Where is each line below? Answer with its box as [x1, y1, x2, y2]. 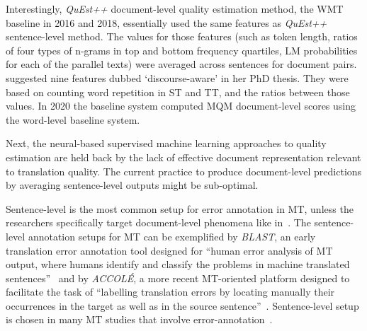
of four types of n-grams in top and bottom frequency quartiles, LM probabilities [6, 42, 358, 57]
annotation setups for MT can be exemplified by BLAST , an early [28, 228, 316, 243]
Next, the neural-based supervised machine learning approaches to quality [6, 136, 327, 151]
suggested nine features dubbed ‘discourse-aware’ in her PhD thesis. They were [6, 70, 349, 85]
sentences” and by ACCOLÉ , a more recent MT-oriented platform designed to [6, 270, 350, 285]
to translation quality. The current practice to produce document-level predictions [6, 163, 362, 178]
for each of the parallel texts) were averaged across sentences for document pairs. [6, 57, 357, 71]
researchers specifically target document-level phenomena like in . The [6, 215, 311, 230]
